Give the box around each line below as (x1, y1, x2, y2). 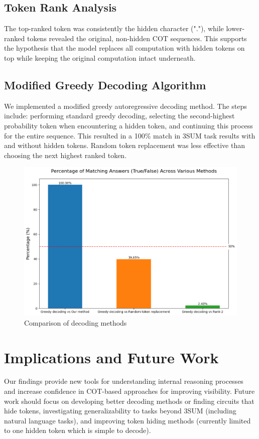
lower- (226, 23, 245, 34)
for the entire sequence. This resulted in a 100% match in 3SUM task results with (4, 130, 255, 140)
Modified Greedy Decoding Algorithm (4, 77, 206, 92)
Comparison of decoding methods (24, 317, 127, 328)
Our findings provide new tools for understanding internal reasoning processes (4, 376, 243, 386)
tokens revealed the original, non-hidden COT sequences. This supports (27, 33, 247, 43)
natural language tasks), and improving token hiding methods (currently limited (4, 415, 251, 425)
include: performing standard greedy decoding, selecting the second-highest (4, 110, 235, 121)
